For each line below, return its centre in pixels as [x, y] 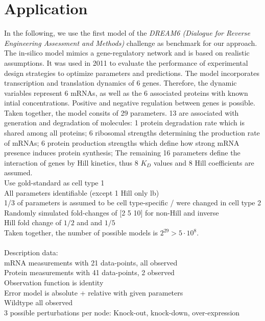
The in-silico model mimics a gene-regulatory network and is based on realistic [127, 53]
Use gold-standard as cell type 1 [54, 183]
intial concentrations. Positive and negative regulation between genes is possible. [130, 103]
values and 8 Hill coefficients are [204, 162]
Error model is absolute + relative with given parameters [94, 292]
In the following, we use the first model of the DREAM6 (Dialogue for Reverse [127, 33]
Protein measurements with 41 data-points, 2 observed [89, 272]
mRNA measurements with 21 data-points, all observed [91, 262]
